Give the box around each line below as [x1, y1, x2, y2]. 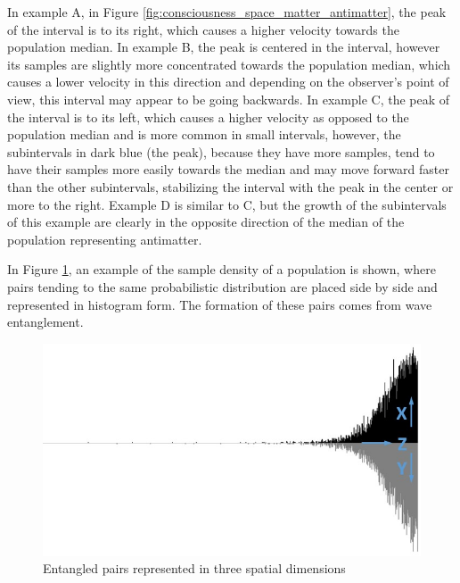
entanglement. [7, 312, 84, 331]
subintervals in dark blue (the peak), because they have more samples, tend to [7, 142, 435, 161]
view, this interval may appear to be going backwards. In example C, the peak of [7, 89, 450, 108]
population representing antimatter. [7, 229, 202, 248]
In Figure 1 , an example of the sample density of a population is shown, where [7, 260, 436, 279]
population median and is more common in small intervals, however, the [7, 125, 401, 144]
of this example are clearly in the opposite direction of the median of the [7, 212, 405, 231]
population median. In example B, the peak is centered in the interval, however [7, 37, 440, 56]
